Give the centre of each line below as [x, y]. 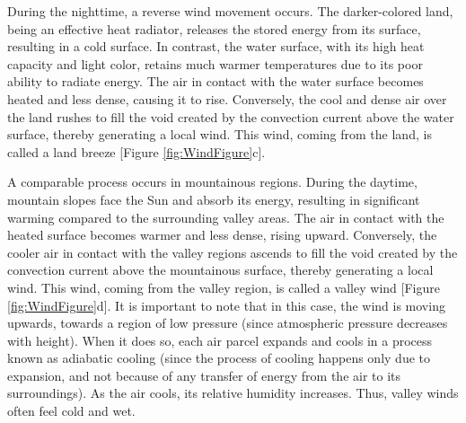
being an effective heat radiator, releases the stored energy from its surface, [214, 28]
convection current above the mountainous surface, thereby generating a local [220, 270]
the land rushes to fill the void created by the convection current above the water [231, 116]
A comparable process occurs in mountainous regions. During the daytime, [212, 182]
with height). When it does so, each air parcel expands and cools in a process [220, 340]
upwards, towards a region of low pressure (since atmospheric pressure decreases [228, 323]
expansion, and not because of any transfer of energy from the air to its [204, 375]
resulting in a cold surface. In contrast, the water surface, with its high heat [216, 46]
